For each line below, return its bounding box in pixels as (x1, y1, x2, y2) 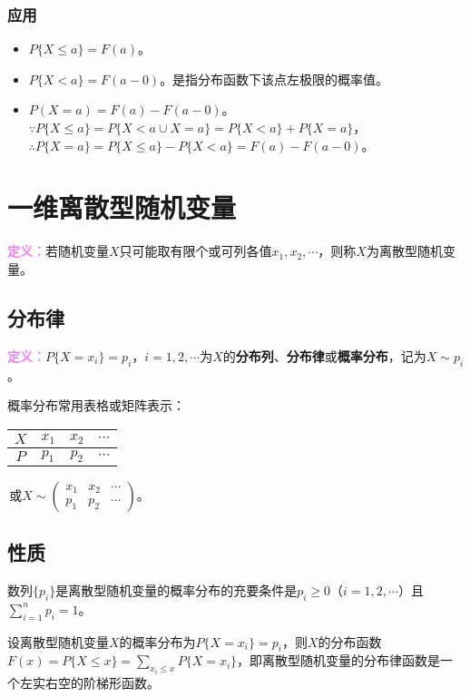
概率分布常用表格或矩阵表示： (7, 396, 185, 415)
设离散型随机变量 (7, 632, 109, 651)
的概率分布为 (119, 632, 196, 651)
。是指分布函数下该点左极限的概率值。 (160, 69, 389, 88)
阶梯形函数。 (83, 672, 160, 692)
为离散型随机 (366, 241, 443, 260)
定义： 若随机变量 (7, 241, 109, 260)
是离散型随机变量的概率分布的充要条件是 (55, 581, 298, 600)
